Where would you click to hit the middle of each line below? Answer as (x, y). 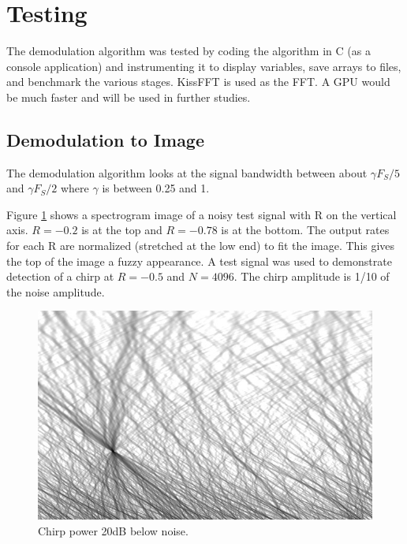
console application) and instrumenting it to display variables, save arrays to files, (204, 66)
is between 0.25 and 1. (156, 188)
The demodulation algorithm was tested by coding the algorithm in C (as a (189, 51)
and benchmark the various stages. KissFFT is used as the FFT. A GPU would (198, 82)
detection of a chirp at (60, 276)
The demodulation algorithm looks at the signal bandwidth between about (187, 172)
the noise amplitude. (56, 291)
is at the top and (122, 230)
